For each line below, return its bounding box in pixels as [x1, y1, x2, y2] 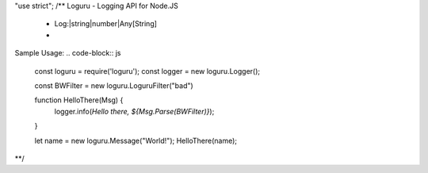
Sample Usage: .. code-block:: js [14, 48, 121, 58]
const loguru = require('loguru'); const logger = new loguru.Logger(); [34, 66, 261, 75]
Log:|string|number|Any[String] [54, 19, 158, 29]
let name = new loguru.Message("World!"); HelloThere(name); [34, 136, 238, 145]
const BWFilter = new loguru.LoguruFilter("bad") [34, 80, 193, 90]
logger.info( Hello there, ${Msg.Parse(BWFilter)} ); [54, 106, 215, 116]
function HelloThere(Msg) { [34, 95, 124, 105]
